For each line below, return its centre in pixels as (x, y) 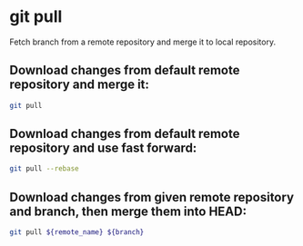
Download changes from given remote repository (151, 197)
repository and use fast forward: (103, 148)
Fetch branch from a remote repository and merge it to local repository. (142, 42)
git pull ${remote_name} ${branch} (77, 232)
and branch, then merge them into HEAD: (128, 211)
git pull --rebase (44, 169)
